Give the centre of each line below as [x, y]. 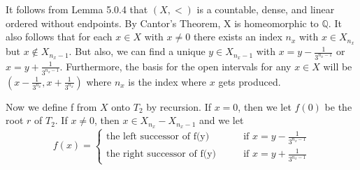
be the [338, 106]
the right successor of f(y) [161, 154]
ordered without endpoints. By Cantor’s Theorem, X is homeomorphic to [162, 23]
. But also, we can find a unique [137, 51]
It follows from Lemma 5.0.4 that [77, 9]
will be [338, 66]
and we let [222, 120]
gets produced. [250, 81]
